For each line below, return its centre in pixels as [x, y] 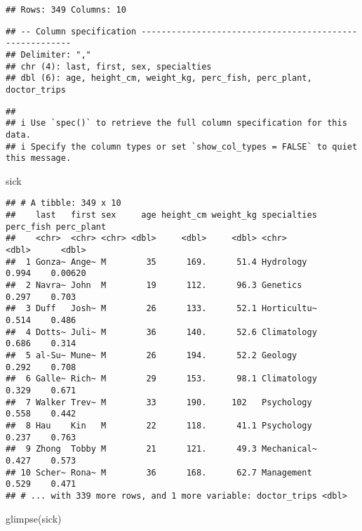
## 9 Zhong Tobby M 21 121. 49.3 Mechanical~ [161, 449]
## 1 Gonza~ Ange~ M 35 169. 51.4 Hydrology [156, 262]
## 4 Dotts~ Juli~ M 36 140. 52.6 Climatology [161, 332]
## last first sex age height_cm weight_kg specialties [161, 215]
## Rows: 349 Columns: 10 [66, 10]
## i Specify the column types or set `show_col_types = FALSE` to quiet [182, 146]
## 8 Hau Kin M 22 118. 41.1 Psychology [159, 425]
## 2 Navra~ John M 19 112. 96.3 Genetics [154, 286]
